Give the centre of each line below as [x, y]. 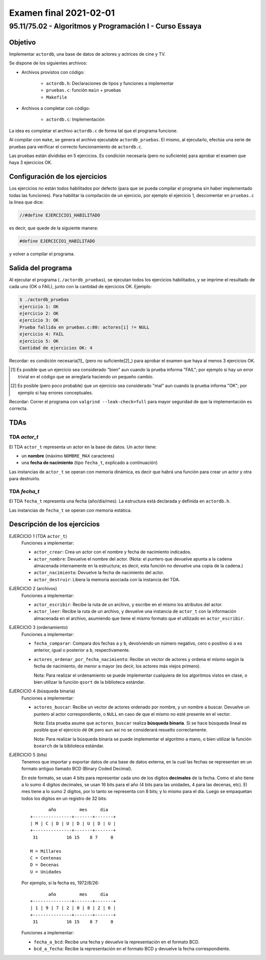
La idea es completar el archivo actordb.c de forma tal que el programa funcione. [93, 131]
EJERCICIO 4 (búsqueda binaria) [42, 691]
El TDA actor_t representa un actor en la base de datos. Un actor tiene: [83, 447]
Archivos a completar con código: [56, 108]
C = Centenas [46, 858]
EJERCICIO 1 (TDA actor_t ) [38, 536]
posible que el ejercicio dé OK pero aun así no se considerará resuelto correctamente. [121, 730]
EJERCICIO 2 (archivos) [33, 589]
